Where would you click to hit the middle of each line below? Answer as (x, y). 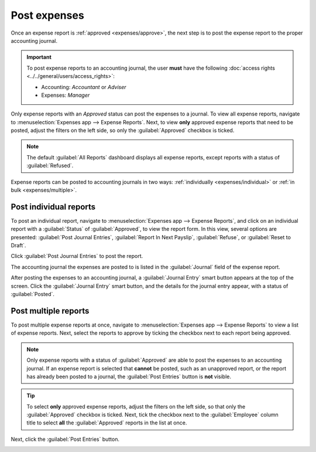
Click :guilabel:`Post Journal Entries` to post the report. (77, 256)
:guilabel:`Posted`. (33, 294)
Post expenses (47, 15)
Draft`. (18, 246)
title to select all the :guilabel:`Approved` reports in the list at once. (107, 423)
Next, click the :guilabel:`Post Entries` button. (65, 439)
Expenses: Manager (66, 95)
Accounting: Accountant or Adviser (84, 87)
